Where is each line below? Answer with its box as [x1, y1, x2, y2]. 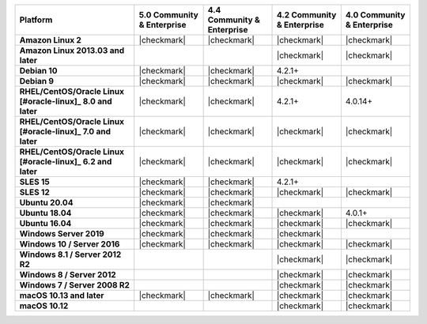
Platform [19, 14, 53, 25]
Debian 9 [19, 76, 55, 86]
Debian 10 [19, 66, 58, 76]
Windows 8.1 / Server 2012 [19, 249, 122, 260]
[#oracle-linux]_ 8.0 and [19, 96, 112, 107]
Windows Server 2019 [19, 228, 104, 239]
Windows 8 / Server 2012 [19, 269, 116, 280]
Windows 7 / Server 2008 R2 [19, 280, 130, 290]
